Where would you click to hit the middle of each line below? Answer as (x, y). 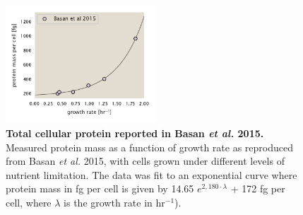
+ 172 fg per (258, 188)
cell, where (29, 202)
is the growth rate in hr (114, 202)
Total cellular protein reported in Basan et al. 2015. (135, 133)
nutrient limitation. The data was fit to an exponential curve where (151, 174)
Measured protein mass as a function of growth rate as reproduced (150, 147)
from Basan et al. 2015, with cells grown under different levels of (145, 161)
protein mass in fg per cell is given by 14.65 (100, 188)
